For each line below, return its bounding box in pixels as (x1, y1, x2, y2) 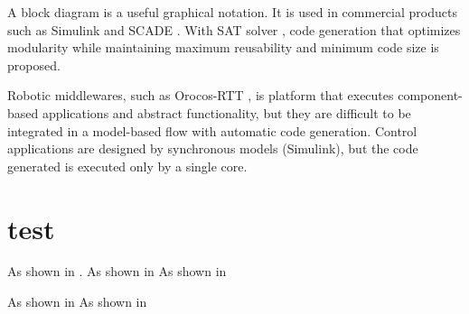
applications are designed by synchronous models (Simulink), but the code (7, 139, 418, 158)
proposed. (7, 55, 61, 74)
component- (398, 86, 463, 105)
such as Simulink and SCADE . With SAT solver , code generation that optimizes (7, 20, 461, 39)
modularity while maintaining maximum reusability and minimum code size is (7, 38, 439, 57)
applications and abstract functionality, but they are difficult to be (42, 103, 411, 122)
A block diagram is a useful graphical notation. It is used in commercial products (7, 3, 457, 21)
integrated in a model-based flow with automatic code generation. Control (7, 121, 417, 140)
